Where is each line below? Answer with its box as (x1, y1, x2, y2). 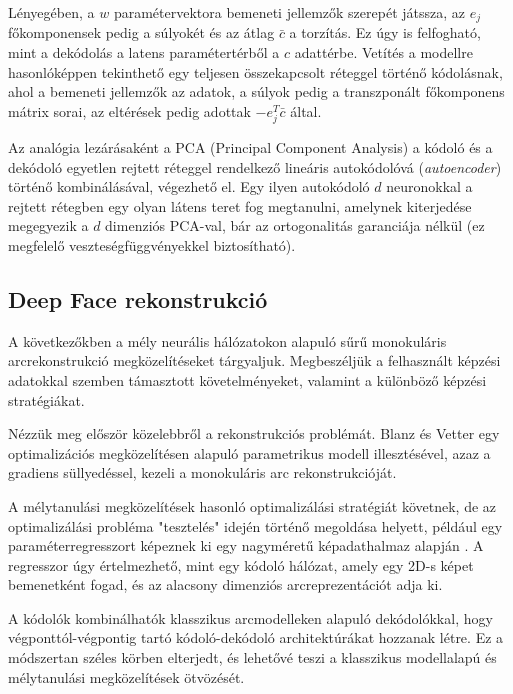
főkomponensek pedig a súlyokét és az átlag (8, 22, 275, 43)
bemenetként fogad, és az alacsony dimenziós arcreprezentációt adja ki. (8, 574, 443, 595)
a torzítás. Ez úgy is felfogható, (289, 22, 481, 43)
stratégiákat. (8, 389, 85, 410)
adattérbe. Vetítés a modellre (294, 42, 473, 63)
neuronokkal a (386, 176, 473, 197)
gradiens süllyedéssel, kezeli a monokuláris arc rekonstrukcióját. (8, 462, 397, 483)
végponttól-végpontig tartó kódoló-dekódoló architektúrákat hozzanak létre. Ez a (8, 627, 504, 648)
